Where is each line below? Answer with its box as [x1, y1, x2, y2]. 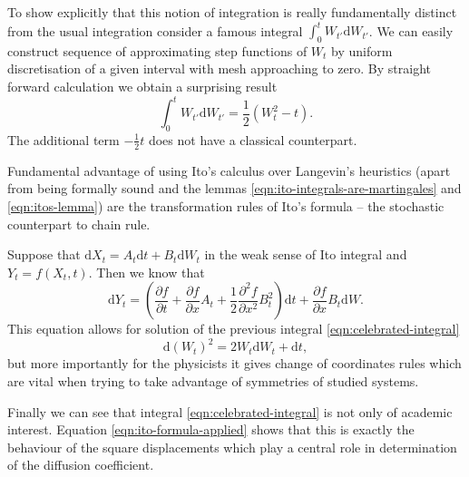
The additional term [7, 130, 120, 149]
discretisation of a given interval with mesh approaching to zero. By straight [7, 59, 431, 78]
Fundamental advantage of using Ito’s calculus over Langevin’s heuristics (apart [7, 161, 451, 180]
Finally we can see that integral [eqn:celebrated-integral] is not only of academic [7, 402, 453, 421]
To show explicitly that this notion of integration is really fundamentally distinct [7, 3, 457, 21]
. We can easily [368, 21, 454, 40]
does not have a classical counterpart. [148, 130, 357, 149]
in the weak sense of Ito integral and [204, 245, 407, 264]
